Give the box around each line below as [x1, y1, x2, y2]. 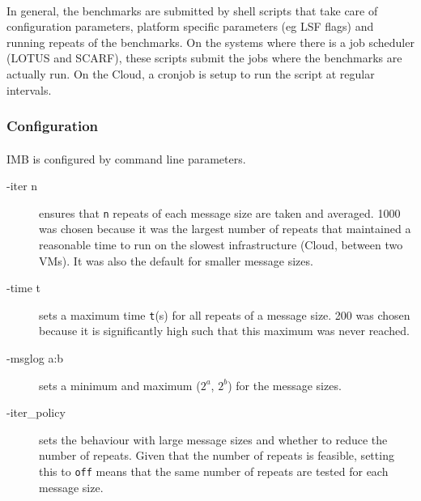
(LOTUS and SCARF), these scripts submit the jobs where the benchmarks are [6, 49, 402, 66]
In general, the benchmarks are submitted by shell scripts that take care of [6, 2, 378, 19]
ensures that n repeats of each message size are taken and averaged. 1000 [39, 204, 401, 221]
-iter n [6, 177, 38, 194]
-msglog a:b [6, 350, 64, 367]
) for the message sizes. [228, 376, 342, 393]
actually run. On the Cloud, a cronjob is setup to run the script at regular [6, 65, 375, 82]
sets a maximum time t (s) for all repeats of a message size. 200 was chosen [39, 306, 410, 323]
